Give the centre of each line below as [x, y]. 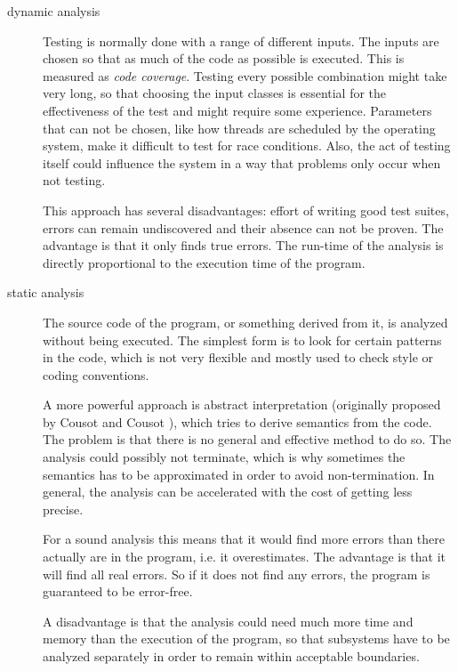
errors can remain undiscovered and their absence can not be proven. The [243, 227]
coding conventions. [96, 374]
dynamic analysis [54, 11]
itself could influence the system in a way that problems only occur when [242, 162]
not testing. [74, 180]
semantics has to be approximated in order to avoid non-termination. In [239, 474]
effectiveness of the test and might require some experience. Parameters [237, 110]
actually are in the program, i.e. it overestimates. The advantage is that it [245, 557]
